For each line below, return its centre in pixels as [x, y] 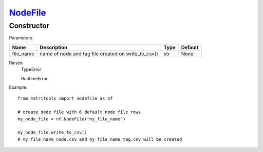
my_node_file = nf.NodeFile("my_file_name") [72, 119]
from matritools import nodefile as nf [65, 99]
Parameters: [21, 38]
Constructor [29, 26]
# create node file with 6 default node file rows [79, 112]
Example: [18, 87]
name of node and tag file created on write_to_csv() [99, 53]
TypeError [31, 69]
